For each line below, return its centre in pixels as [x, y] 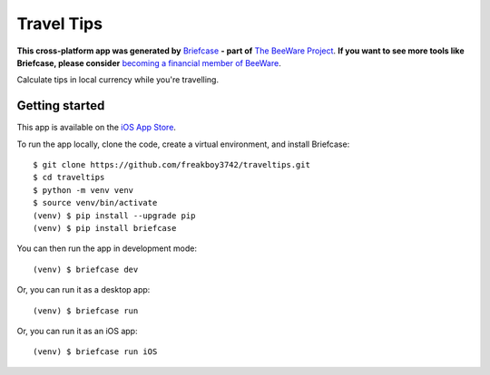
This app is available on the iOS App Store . [97, 128]
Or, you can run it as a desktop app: [83, 290]
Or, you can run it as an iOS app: [77, 331]
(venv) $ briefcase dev [86, 269]
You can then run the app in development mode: [107, 248]
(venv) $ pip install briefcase [105, 228]
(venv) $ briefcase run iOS [95, 352]
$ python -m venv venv [83, 190]
